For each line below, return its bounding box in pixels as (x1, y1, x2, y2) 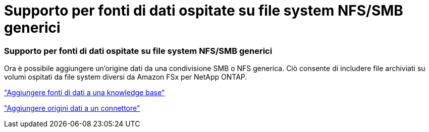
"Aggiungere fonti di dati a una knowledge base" (4, 88, 165, 97)
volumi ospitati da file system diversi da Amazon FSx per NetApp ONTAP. (4, 73, 247, 82)
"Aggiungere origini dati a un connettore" (4, 104, 140, 113)
